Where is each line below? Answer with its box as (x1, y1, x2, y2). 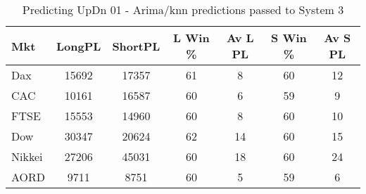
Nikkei (11, 148, 43, 164)
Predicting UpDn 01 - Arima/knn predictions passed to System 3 (22, 1, 344, 18)
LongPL (56, 37, 101, 54)
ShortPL (112, 37, 160, 54)
